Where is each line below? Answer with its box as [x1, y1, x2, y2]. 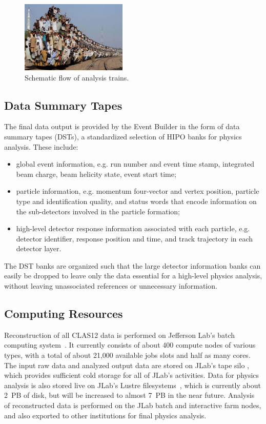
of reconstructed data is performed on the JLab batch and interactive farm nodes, [4, 400, 261, 411]
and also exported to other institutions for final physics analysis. [4, 410, 207, 420]
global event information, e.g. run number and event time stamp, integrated [16, 158, 254, 169]
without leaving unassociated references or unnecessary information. [4, 280, 217, 291]
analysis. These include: [4, 141, 78, 152]
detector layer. [16, 243, 62, 254]
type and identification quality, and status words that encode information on [16, 195, 257, 206]
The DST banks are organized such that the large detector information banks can [4, 260, 261, 271]
